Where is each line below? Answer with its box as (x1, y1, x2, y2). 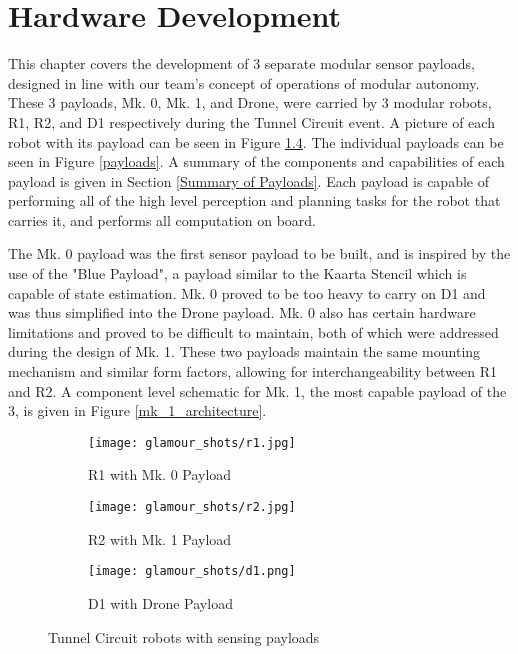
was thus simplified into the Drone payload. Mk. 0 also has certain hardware (8, 302, 476, 323)
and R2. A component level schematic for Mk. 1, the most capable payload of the (8, 380, 507, 401)
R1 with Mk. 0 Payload (88, 464, 232, 485)
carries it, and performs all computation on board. (8, 209, 316, 230)
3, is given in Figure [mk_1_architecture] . (8, 400, 267, 421)
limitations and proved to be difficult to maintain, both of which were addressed (8, 321, 499, 342)
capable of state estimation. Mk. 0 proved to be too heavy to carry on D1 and (8, 282, 486, 303)
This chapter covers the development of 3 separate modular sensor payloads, (8, 53, 475, 74)
